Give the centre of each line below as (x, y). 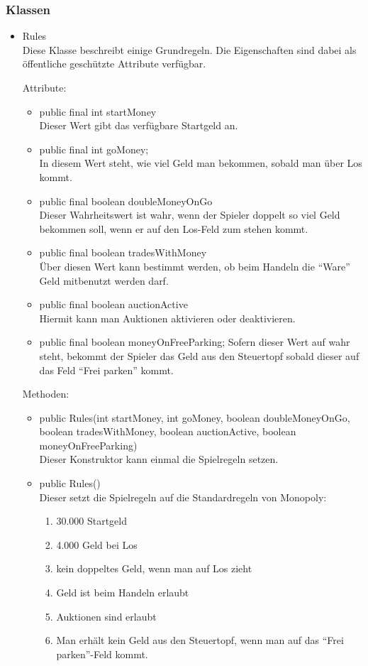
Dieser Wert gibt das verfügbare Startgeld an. (139, 125)
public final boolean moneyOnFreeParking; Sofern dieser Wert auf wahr (195, 342)
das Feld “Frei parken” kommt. (106, 370)
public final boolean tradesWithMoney (123, 252)
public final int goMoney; (94, 149)
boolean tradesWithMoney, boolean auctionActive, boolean (168, 431)
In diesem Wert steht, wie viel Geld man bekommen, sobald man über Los (201, 163)
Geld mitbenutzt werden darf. (104, 280)
